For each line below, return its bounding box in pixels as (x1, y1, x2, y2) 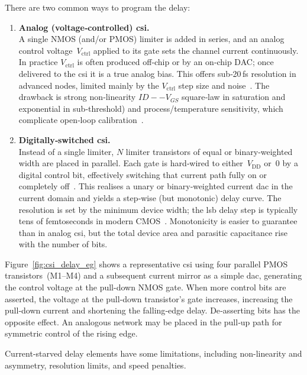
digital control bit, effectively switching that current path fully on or (18, 168, 267, 180)
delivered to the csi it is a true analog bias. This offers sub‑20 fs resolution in (18, 67, 296, 79)
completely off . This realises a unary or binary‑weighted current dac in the (18, 180, 293, 192)
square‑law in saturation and (182, 90, 286, 103)
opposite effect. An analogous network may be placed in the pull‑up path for (5, 315, 282, 328)
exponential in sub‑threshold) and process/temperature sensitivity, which (18, 102, 283, 114)
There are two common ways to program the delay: (5, 1, 190, 13)
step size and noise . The (178, 79, 270, 91)
